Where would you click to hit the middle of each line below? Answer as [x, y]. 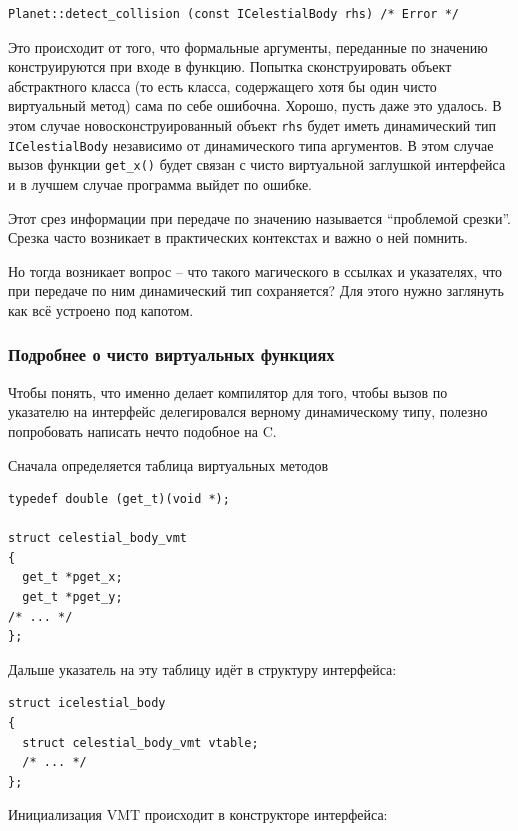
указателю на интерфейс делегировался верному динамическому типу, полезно [248, 411]
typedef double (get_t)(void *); [119, 499]
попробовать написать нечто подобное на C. [142, 430]
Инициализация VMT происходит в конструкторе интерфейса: [198, 814]
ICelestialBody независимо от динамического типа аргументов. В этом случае [251, 144]
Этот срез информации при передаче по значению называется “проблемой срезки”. [259, 217]
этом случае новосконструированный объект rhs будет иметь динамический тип [252, 124]
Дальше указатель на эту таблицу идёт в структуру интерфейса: [202, 668]
